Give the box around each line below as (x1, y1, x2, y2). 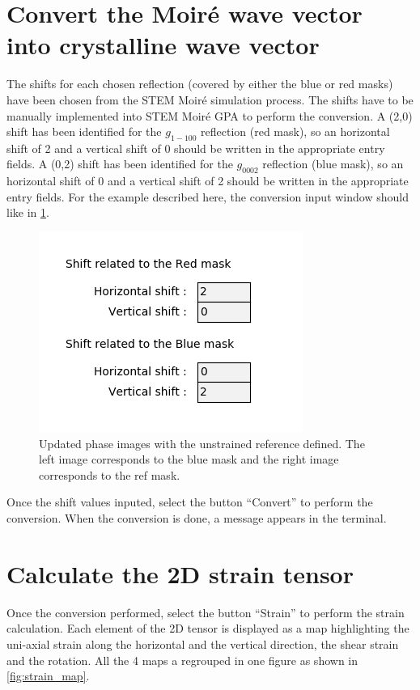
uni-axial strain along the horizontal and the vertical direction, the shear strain (6, 635, 399, 652)
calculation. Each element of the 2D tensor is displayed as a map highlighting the (6, 620, 409, 637)
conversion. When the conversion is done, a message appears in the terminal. (6, 510, 387, 527)
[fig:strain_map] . (6, 667, 90, 684)
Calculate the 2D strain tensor (6, 557, 354, 590)
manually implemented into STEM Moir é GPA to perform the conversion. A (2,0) (6, 107, 413, 124)
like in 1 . (6, 204, 49, 221)
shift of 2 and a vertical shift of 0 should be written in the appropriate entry (6, 139, 385, 156)
